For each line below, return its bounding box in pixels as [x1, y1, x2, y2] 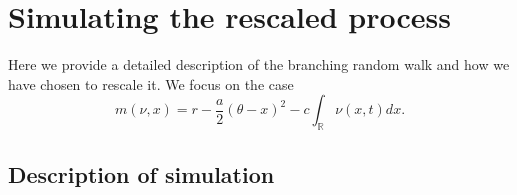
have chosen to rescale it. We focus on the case [8, 73, 294, 94]
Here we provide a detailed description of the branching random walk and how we [8, 54, 510, 75]
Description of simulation [8, 158, 275, 189]
